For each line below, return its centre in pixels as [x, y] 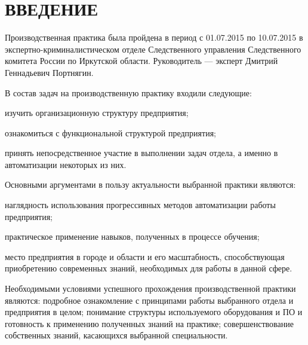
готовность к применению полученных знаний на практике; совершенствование [149, 323]
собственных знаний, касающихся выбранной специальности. [116, 335]
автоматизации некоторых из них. [66, 164]
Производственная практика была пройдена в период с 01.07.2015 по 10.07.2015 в [154, 37]
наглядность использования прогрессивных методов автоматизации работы [140, 205]
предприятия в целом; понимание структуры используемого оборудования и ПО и [154, 312]
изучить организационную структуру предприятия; [97, 113]
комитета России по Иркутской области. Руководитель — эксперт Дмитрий [141, 61]
